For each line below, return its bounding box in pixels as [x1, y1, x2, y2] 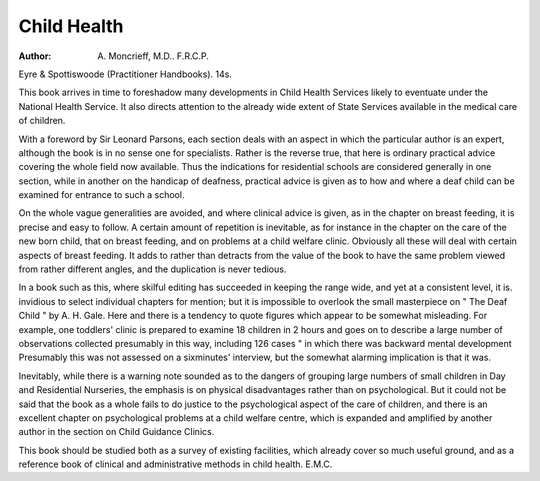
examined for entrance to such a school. [18, 189, 185, 201]
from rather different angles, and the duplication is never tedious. [18, 263, 287, 275]
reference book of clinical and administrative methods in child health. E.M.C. [18, 458, 333, 470]
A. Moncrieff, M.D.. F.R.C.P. [97, 50, 210, 62]
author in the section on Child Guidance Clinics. [18, 426, 215, 438]
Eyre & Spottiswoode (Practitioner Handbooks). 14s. [18, 68, 232, 80]
